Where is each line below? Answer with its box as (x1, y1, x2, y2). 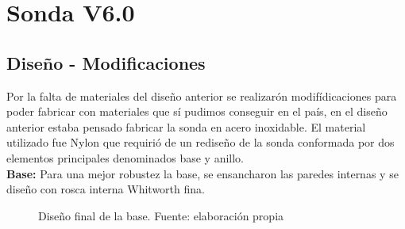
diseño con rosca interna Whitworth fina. (6, 181, 205, 197)
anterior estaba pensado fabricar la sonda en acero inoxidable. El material (6, 118, 366, 135)
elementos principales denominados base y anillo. (6, 149, 245, 166)
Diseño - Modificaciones (6, 50, 206, 74)
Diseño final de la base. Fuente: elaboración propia (38, 207, 284, 223)
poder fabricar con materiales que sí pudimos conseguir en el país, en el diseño (6, 103, 388, 120)
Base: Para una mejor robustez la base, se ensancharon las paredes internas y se (6, 165, 399, 181)
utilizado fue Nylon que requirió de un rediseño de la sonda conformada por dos (6, 134, 395, 151)
